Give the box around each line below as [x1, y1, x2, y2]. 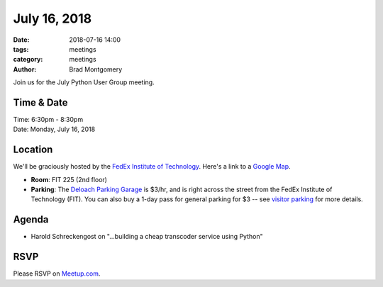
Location [13, 144, 53, 156]
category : [13, 55, 43, 64]
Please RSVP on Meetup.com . [13, 269, 101, 278]
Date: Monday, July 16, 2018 [13, 125, 96, 134]
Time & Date [13, 96, 68, 108]
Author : [13, 64, 37, 74]
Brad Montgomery [69, 64, 123, 74]
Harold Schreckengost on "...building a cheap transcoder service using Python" [30, 232, 263, 241]
